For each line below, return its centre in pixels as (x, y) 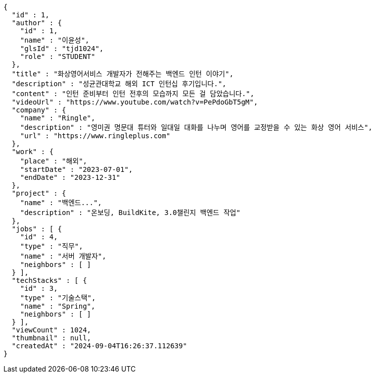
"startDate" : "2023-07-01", (76, 169)
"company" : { (39, 110)
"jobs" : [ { (37, 229)
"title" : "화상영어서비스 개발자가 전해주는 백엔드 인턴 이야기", (122, 74)
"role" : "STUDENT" (58, 56)
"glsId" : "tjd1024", (62, 49)
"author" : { (37, 23)
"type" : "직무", (51, 246)
